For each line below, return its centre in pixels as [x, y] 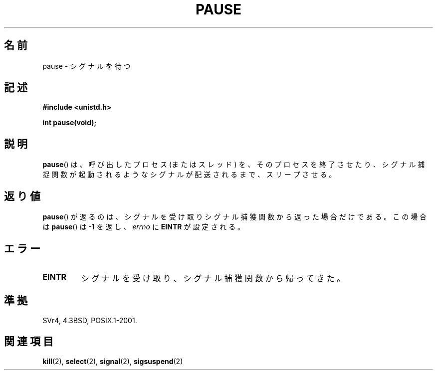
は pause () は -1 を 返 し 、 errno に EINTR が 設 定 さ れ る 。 [144, 227]
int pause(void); [70, 123]
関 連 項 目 [29, 342]
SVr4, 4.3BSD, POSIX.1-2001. [90, 320]
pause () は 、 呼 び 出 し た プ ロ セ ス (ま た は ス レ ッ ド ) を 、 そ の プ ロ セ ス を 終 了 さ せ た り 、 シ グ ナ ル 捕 [234, 165]
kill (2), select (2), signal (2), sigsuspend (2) [113, 361]
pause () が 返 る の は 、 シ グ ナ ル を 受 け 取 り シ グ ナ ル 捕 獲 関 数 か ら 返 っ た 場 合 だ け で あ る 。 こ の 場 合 [235, 217]
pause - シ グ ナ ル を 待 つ [87, 66]
